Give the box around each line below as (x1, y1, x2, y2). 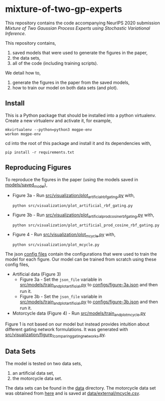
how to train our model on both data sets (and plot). (12, 84, 118, 90)
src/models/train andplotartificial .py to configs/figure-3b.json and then (19, 299, 158, 306)
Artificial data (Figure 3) (12, 271, 61, 277)
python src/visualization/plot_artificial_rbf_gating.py (12, 203, 133, 208)
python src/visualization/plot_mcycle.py (12, 242, 99, 247)
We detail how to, (5, 69, 41, 75)
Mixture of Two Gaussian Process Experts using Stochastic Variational (5, 25, 151, 31)
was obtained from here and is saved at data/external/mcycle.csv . (5, 390, 141, 396)
